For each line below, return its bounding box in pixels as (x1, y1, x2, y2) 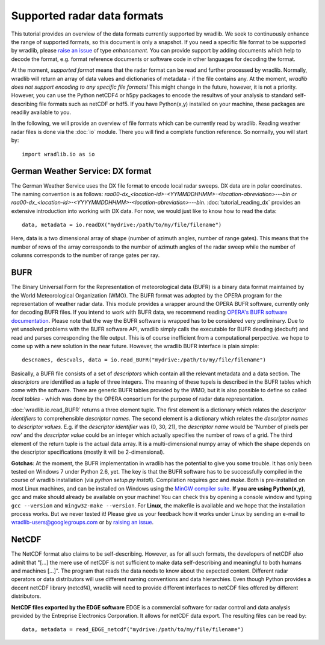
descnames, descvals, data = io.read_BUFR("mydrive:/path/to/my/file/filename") (22, 357, 267, 363)
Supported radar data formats (11, 9, 164, 22)
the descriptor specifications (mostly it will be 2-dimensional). (11, 448, 165, 456)
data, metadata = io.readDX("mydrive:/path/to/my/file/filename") (22, 221, 222, 229)
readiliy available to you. (11, 109, 72, 116)
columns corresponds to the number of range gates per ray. (11, 252, 160, 259)
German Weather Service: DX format (11, 166, 152, 176)
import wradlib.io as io (22, 151, 95, 157)
